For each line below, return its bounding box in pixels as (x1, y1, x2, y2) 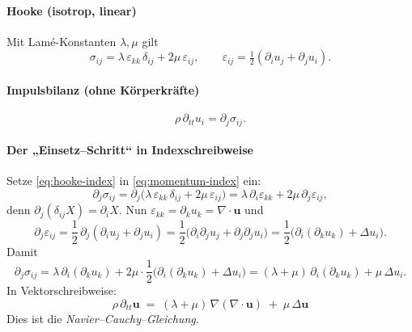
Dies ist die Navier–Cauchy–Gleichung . (6, 309, 199, 326)
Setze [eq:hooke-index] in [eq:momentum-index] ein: (6, 172, 261, 189)
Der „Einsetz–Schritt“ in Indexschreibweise (6, 141, 253, 158)
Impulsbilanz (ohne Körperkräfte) (6, 81, 200, 98)
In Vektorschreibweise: (6, 282, 117, 299)
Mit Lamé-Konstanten (6, 32, 117, 49)
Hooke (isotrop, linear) (6, 2, 137, 19)
